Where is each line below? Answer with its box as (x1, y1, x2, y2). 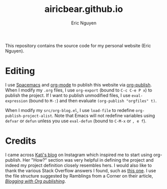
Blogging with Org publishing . (5, 178, 66, 184)
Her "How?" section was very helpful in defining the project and (22, 157, 154, 163)
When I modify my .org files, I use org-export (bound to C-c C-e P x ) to (5, 87, 153, 93)
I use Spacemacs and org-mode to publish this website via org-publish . (5, 82, 152, 88)
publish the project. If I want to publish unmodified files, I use (5, 92, 131, 98)
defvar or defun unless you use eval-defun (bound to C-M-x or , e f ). (5, 118, 147, 124)
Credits (5, 135, 36, 147)
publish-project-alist (5, 113, 52, 118)
